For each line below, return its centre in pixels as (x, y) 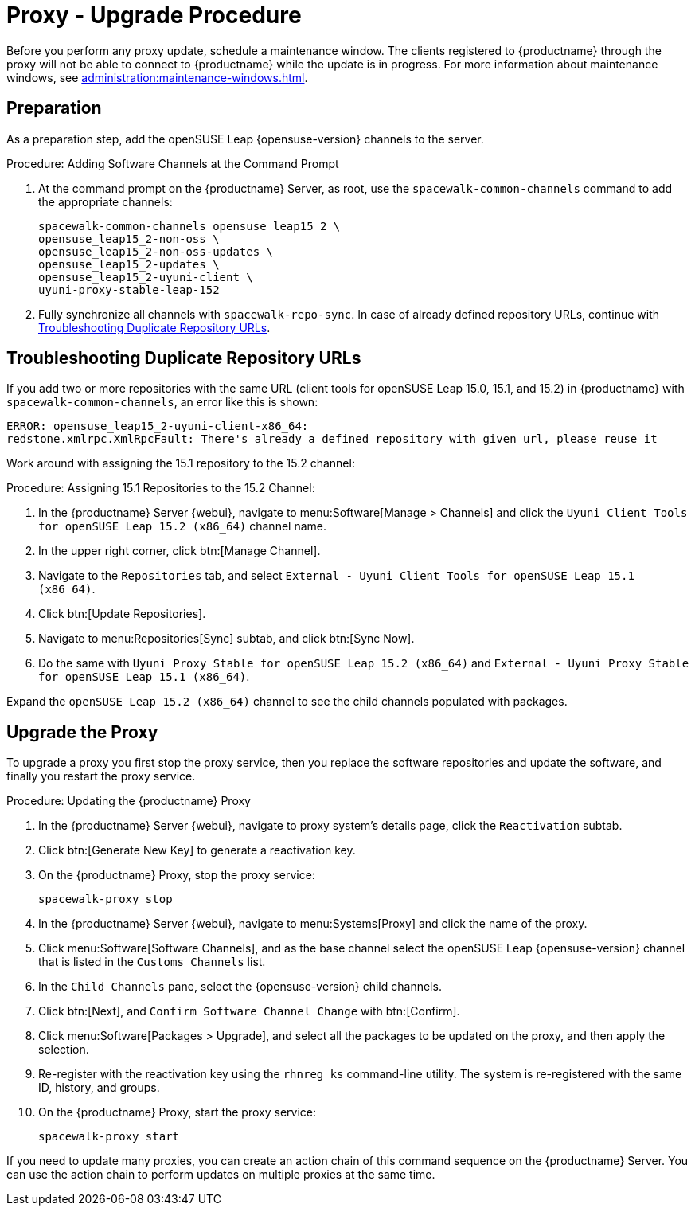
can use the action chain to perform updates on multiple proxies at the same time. (221, 1175)
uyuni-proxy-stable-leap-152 (129, 289)
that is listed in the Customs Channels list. (152, 962)
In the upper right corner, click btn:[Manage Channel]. (180, 551)
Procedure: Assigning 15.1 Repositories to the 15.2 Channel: (161, 488)
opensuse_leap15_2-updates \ (129, 264)
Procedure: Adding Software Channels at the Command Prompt (173, 163)
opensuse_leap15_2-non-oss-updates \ (156, 251)
